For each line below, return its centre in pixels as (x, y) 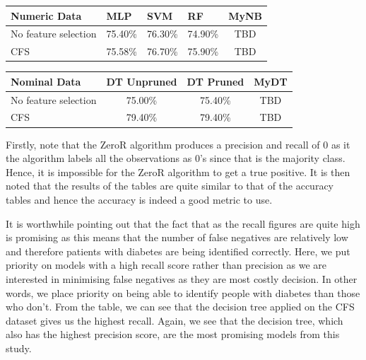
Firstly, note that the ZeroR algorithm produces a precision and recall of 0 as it (178, 144)
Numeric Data (46, 15)
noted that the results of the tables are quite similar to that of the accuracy (170, 186)
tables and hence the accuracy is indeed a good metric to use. (139, 199)
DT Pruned (216, 81)
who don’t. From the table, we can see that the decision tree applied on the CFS (180, 307)
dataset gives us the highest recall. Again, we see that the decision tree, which (175, 320)
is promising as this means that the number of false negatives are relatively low (177, 237)
